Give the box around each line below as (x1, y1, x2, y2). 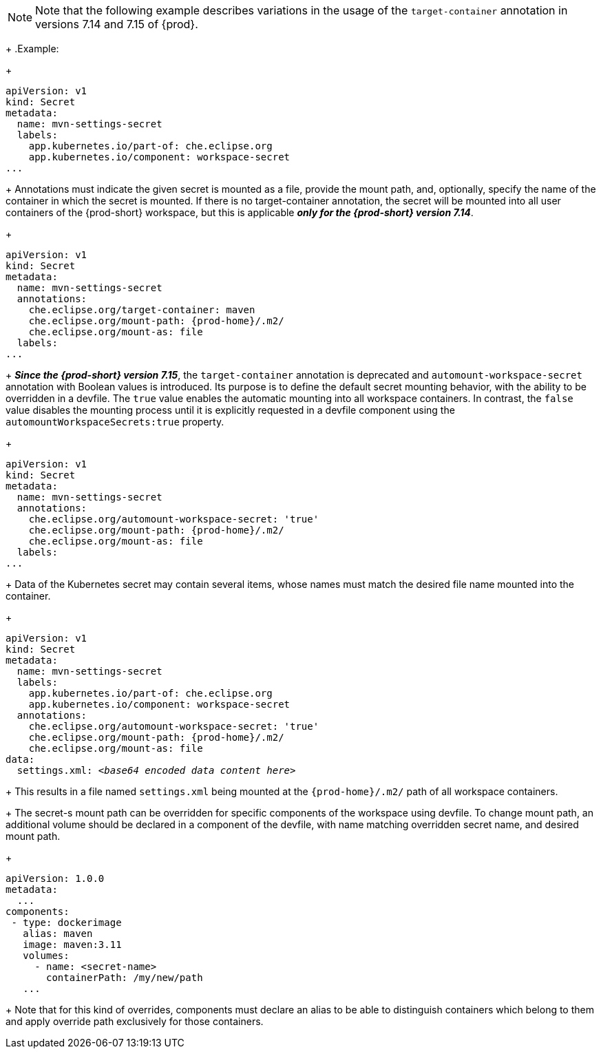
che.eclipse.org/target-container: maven (28, 304, 255, 315)
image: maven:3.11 (23, 939, 122, 950)
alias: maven (23, 928, 93, 939)
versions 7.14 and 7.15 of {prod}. (35, 17, 198, 31)
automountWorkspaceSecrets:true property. (6, 416, 224, 428)
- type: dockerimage (11, 917, 122, 928)
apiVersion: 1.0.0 (6, 873, 105, 884)
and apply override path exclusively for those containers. (6, 1015, 264, 1027)
